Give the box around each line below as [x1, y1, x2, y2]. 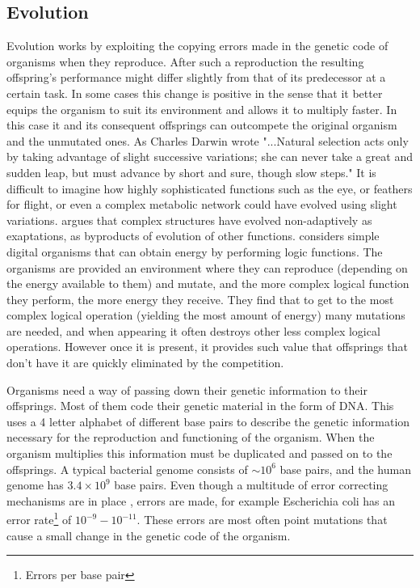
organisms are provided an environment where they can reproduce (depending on [6, 259, 408, 276]
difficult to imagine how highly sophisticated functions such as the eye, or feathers [6, 180, 413, 197]
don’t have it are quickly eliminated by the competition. [6, 354, 284, 371]
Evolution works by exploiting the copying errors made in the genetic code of [6, 37, 388, 54]
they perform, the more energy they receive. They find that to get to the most [6, 290, 394, 307]
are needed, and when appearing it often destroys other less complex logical [6, 322, 380, 339]
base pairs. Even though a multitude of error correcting [114, 476, 388, 493]
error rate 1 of [6, 509, 72, 528]
